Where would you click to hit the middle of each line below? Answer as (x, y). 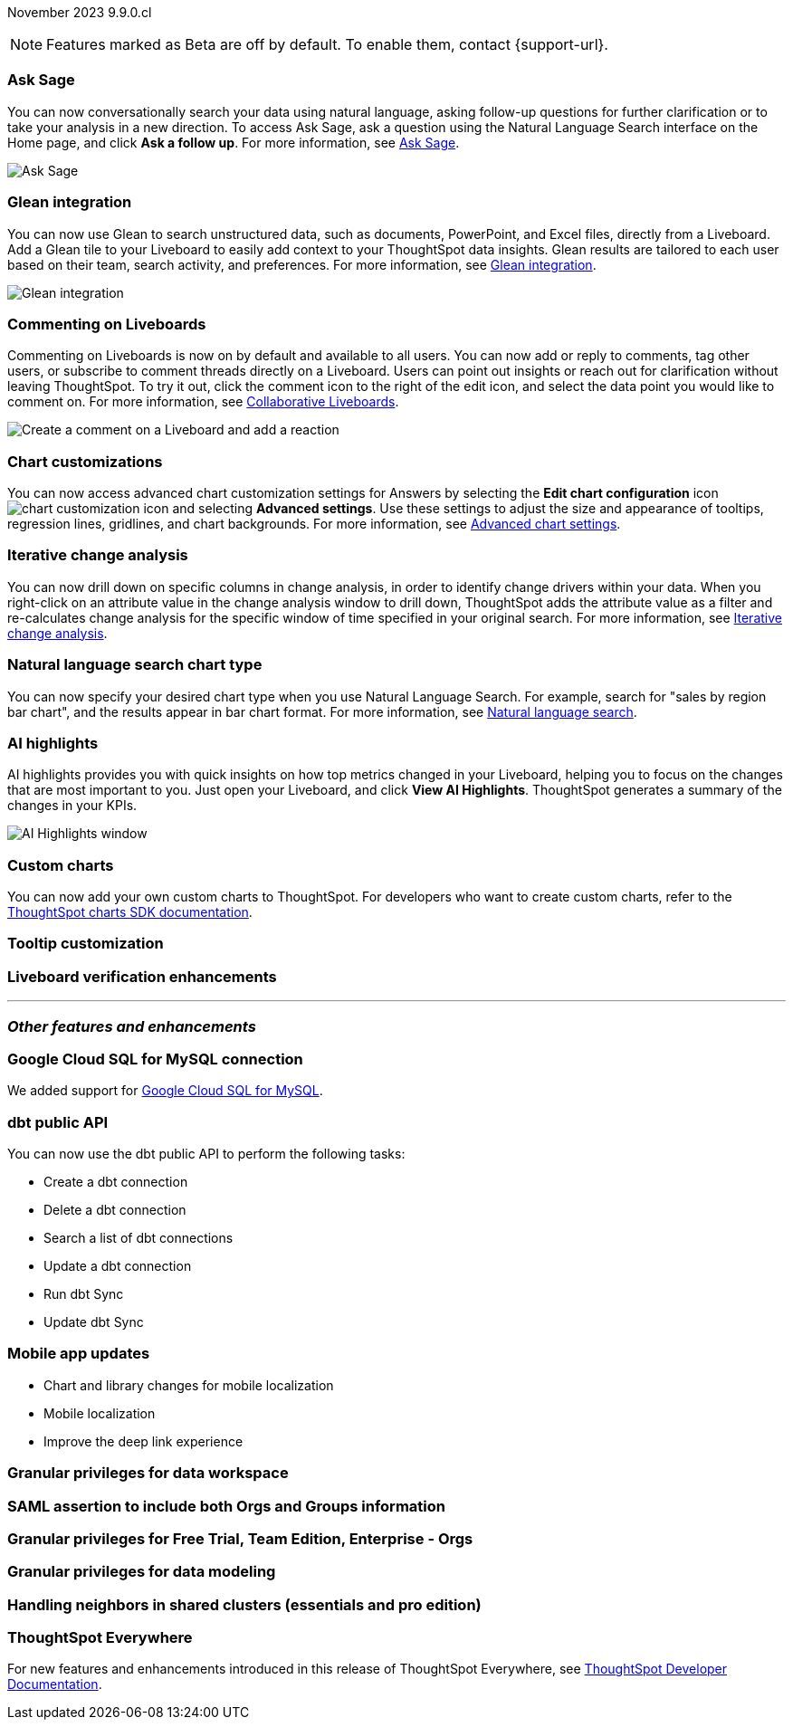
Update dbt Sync (94, 1322)
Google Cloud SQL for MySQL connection (155, 1059)
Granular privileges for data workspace (148, 1473)
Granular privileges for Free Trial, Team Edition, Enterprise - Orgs (240, 1538)
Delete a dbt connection (115, 1210)
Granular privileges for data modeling (142, 1572)
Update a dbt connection (118, 1266)
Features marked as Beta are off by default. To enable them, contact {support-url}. (327, 44)
